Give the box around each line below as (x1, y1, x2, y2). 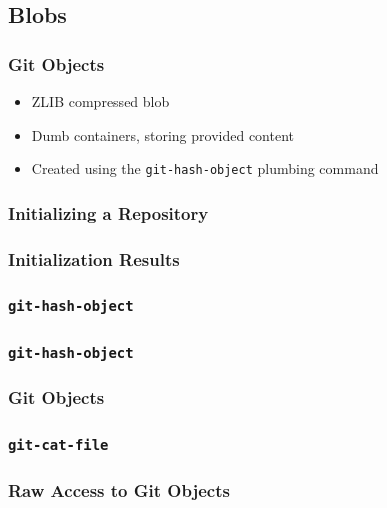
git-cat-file (8, 437, 109, 454)
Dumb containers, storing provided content (31, 124, 295, 145)
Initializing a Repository (8, 200, 209, 225)
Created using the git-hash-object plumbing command (31, 158, 379, 179)
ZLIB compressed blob (31, 91, 170, 111)
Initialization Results (8, 246, 180, 271)
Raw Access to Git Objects (8, 477, 230, 502)
